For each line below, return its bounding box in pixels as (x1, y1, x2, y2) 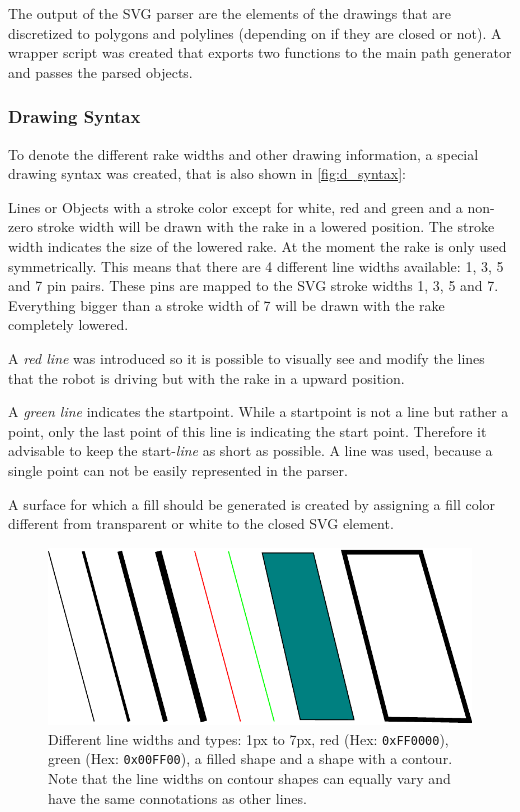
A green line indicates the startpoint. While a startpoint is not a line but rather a (8, 401, 509, 422)
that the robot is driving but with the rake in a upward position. (8, 367, 405, 388)
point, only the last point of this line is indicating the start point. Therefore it (8, 420, 487, 441)
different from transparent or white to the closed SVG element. (8, 513, 394, 534)
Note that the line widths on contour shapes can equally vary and (48, 768, 451, 789)
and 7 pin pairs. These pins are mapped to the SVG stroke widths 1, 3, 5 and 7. (8, 275, 499, 296)
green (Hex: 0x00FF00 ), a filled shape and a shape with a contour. (48, 748, 453, 769)
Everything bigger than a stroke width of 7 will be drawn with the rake (8, 294, 445, 315)
